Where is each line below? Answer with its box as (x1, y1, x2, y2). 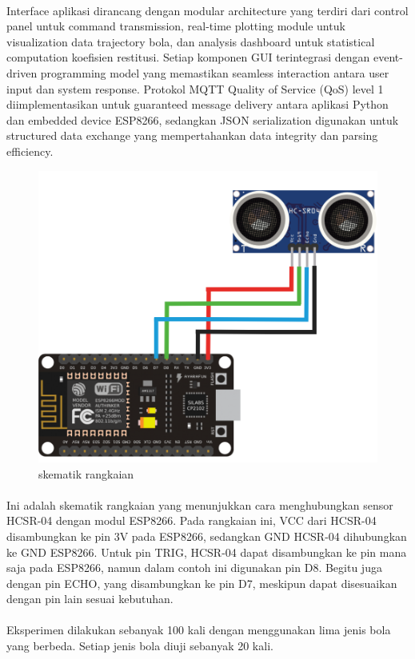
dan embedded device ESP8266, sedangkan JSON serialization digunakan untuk (6, 111, 399, 128)
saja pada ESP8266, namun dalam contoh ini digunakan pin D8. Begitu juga (6, 559, 382, 576)
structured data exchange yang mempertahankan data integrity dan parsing (6, 127, 378, 144)
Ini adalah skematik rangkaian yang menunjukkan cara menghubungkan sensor (6, 496, 393, 513)
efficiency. (6, 142, 54, 159)
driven (6, 64, 38, 81)
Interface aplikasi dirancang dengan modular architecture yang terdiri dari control (6, 2, 409, 18)
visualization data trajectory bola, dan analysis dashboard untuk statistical (6, 33, 375, 50)
